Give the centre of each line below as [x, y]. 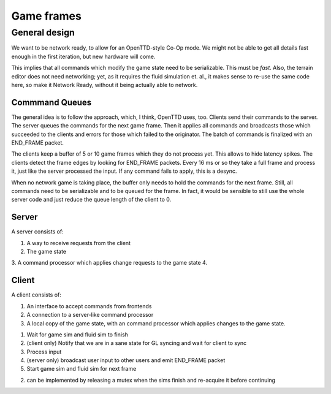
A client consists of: [36, 295]
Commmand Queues [51, 102]
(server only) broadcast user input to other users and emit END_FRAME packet [126, 360]
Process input [44, 352]
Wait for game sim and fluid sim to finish [78, 335]
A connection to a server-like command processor [90, 315]
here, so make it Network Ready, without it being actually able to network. [105, 85]
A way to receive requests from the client [79, 243]
